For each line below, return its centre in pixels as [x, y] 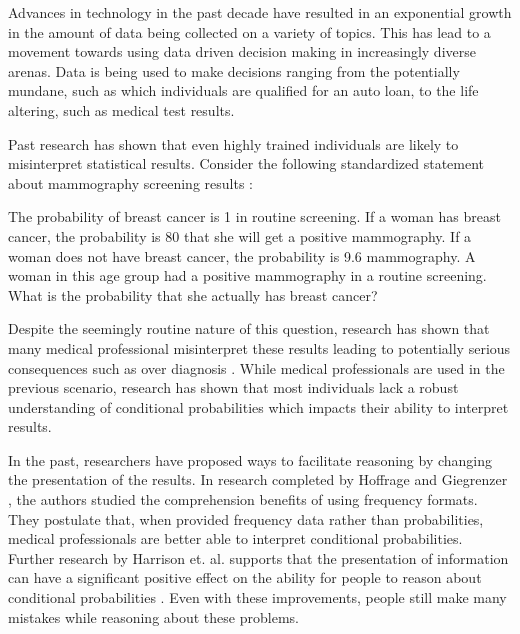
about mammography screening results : [130, 182]
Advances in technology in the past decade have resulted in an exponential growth [260, 12]
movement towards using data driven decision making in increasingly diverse [242, 51]
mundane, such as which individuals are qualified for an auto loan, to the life [243, 90]
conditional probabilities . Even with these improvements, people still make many [257, 597]
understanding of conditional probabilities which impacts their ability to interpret [258, 406]
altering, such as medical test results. [121, 109]
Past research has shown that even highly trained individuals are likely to [233, 143]
